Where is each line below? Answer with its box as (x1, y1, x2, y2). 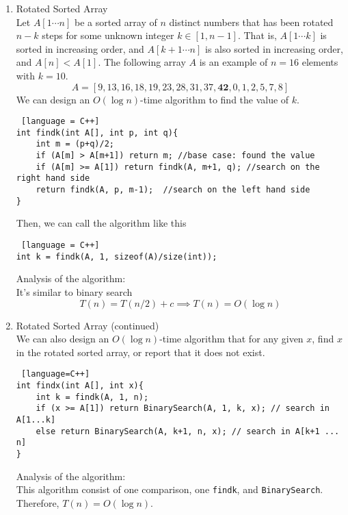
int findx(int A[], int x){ (16, 380, 144, 390)
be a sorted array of (74, 14, 157, 29)
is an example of (199, 55, 268, 69)
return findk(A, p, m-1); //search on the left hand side (36, 185, 310, 195)
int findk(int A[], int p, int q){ (16, 127, 178, 138)
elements (302, 55, 338, 69)
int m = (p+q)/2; (36, 139, 114, 149)
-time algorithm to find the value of (140, 92, 289, 106)
